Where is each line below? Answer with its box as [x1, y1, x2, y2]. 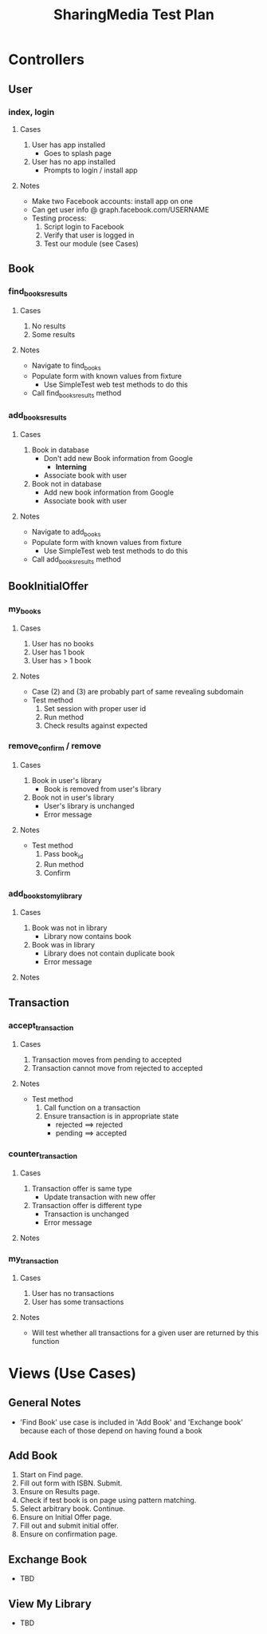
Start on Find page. [19, 1470, 84, 1480]
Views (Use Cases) [8, 1364, 137, 1382]
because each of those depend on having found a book [19, 1425, 202, 1435]
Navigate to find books [31, 360, 101, 372]
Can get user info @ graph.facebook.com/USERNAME [31, 205, 210, 214]
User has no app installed [31, 157, 116, 166]
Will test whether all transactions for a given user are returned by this [31, 1328, 259, 1338]
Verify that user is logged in [43, 230, 135, 240]
